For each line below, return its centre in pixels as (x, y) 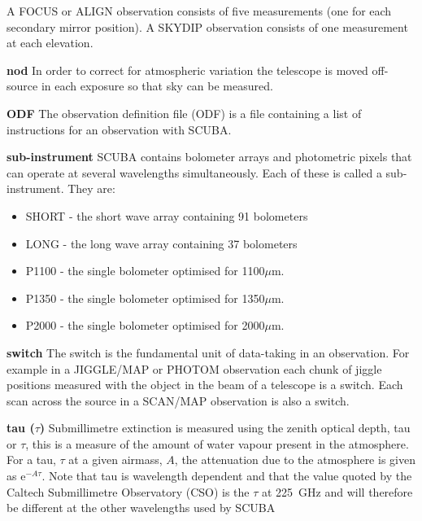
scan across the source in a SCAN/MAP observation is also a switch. (178, 400)
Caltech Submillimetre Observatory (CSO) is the (128, 491)
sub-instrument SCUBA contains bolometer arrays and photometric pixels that (209, 157)
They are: (91, 188)
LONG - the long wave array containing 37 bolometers (161, 243)
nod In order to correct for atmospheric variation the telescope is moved (187, 70)
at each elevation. (50, 43)
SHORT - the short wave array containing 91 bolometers (167, 215)
